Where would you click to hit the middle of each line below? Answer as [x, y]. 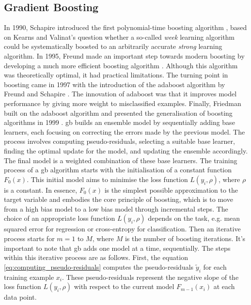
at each [224, 286]
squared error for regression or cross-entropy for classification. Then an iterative [122, 229]
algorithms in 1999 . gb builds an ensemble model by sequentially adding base [119, 122]
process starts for [29, 238]
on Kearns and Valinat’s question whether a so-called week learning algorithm [119, 37]
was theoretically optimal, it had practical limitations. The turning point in [116, 75]
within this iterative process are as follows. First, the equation [96, 257]
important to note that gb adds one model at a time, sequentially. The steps [117, 248]
